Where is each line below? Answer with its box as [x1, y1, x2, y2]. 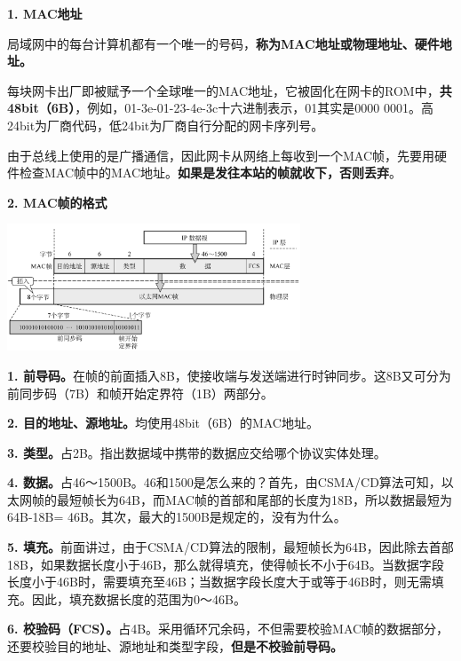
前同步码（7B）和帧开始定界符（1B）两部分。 [7, 383, 274, 402]
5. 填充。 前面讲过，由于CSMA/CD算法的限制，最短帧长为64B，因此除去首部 [7, 538, 454, 556]
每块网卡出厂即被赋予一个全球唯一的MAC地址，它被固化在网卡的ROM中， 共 [7, 81, 452, 99]
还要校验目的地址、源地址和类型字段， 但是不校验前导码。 [7, 637, 343, 656]
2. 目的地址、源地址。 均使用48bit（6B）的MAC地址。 [7, 413, 319, 432]
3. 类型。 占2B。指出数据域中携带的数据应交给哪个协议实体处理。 [7, 443, 386, 461]
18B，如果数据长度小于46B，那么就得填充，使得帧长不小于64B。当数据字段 [7, 555, 444, 573]
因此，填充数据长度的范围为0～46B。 [31, 589, 246, 608]
